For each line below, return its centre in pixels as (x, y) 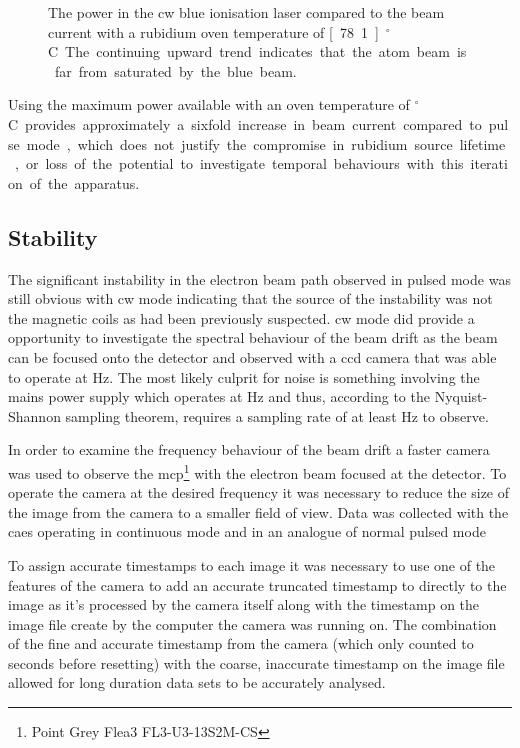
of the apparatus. (84, 182)
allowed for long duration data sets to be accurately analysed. (197, 682)
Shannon (34, 415)
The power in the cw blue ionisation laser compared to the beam (246, 12)
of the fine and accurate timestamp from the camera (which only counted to (241, 643)
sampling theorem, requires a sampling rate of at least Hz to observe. (277, 415)
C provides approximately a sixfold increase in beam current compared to (245, 123)
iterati (489, 163)
